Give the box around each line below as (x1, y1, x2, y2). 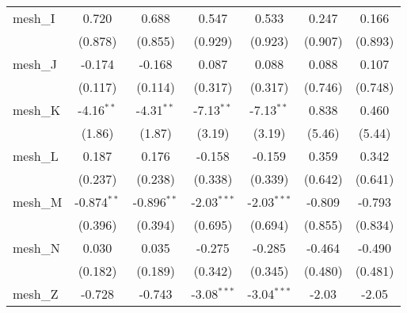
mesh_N (13, 239, 60, 257)
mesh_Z (13, 284, 59, 303)
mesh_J (13, 55, 57, 73)
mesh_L (13, 147, 59, 165)
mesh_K (13, 101, 61, 119)
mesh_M (13, 193, 63, 211)
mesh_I (13, 9, 55, 27)
